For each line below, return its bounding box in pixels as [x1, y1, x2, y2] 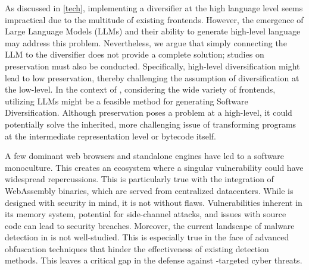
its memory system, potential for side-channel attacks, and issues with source [5, 208, 286, 220]
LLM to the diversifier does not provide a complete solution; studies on [5, 48, 264, 61]
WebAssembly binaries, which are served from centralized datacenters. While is [5, 184, 294, 196]
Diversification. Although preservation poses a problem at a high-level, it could [5, 106, 292, 119]
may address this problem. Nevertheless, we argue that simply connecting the [5, 36, 287, 49]
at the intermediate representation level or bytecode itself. [5, 129, 216, 142]
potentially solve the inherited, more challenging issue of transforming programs [5, 117, 296, 130]
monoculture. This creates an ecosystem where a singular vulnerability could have [5, 161, 304, 173]
